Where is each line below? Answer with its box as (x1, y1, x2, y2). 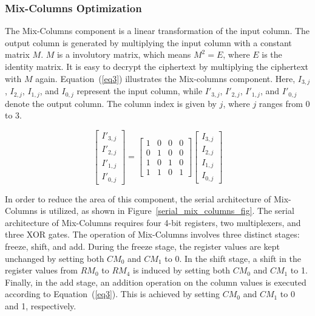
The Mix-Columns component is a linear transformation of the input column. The (5, 24, 310, 37)
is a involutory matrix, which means (56, 48, 191, 61)
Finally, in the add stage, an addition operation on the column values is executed (5, 275, 307, 288)
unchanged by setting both (5, 252, 104, 264)
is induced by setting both (132, 264, 230, 276)
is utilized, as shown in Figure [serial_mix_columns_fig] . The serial (40, 204, 294, 217)
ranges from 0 (259, 97, 310, 109)
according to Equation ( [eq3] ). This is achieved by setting (5, 287, 220, 300)
